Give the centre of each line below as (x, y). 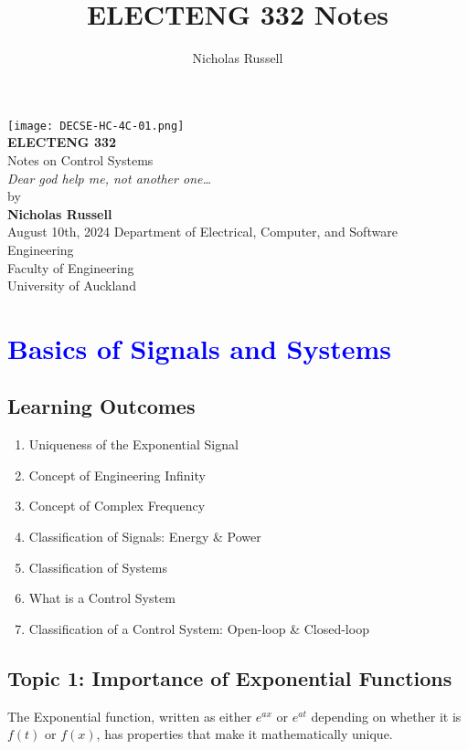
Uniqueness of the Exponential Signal (133, 444)
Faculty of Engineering (71, 267)
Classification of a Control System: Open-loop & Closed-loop (199, 628)
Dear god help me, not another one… (110, 178)
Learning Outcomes (101, 406)
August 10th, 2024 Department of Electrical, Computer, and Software (202, 232)
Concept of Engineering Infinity (117, 475)
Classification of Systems (98, 567)
